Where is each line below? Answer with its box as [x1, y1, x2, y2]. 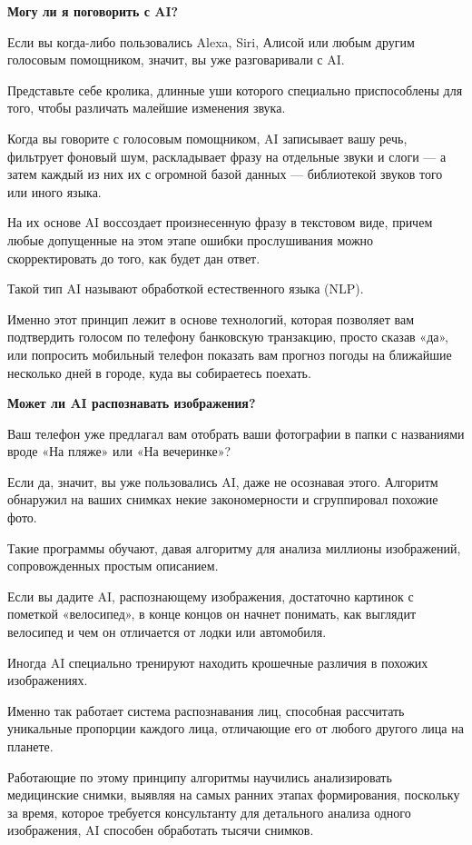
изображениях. [7, 671, 88, 690]
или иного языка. [7, 182, 102, 201]
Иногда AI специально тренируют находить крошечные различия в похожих [7, 652, 428, 671]
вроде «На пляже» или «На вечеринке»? [7, 442, 231, 461]
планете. [7, 737, 54, 755]
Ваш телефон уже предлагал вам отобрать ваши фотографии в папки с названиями [7, 423, 465, 442]
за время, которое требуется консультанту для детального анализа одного [7, 802, 411, 821]
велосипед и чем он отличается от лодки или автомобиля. [7, 622, 327, 641]
